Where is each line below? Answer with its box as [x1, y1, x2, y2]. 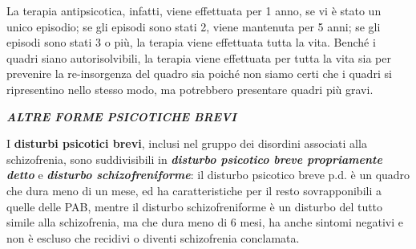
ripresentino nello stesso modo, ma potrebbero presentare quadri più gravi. [6, 80, 374, 97]
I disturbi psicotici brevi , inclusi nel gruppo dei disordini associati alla [6, 135, 367, 152]
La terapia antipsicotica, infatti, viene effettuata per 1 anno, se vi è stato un [6, 2, 382, 18]
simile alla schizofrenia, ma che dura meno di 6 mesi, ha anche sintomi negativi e [6, 214, 403, 231]
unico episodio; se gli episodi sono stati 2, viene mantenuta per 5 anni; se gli [6, 18, 381, 35]
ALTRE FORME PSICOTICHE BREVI [6, 108, 236, 124]
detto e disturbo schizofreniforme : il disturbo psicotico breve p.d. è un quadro [6, 166, 410, 183]
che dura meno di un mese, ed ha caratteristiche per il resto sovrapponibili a [6, 182, 382, 198]
